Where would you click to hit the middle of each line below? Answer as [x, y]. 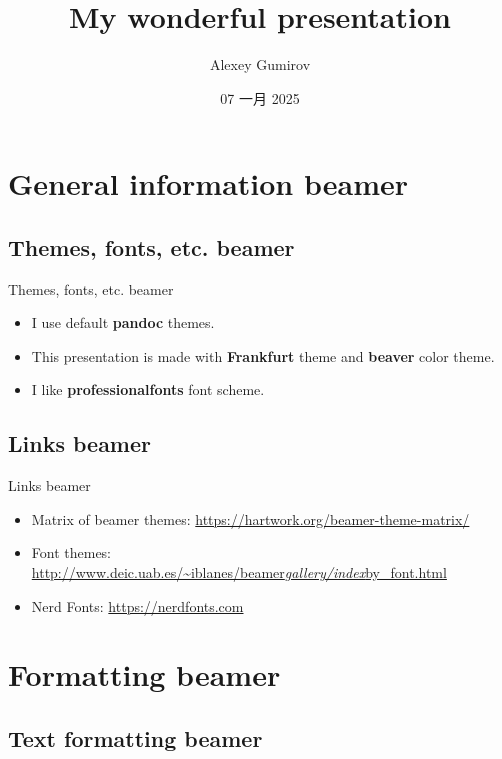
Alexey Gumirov [260, 64]
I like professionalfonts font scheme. [148, 389]
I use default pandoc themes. [123, 322]
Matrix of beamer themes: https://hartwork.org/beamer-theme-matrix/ [250, 518]
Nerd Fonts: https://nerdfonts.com [137, 605]
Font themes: [71, 552]
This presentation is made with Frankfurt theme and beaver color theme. [263, 355]
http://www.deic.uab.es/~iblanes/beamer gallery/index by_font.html [239, 572]
